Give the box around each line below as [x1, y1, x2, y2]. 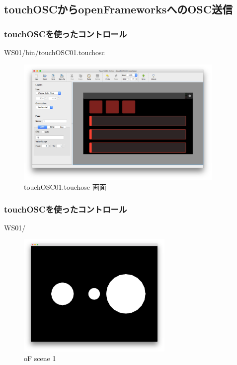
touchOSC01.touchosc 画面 [24, 182, 106, 192]
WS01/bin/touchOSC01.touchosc [4, 47, 105, 57]
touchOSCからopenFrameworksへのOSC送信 [4, 1, 233, 17]
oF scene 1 [24, 353, 56, 364]
